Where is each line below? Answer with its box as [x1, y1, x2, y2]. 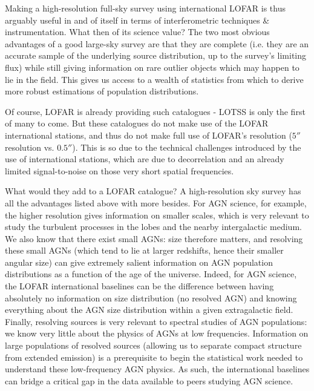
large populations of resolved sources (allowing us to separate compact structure [5, 339, 302, 352]
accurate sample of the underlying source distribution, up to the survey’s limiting [5, 49, 307, 62]
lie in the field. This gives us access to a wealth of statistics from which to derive [5, 73, 304, 85]
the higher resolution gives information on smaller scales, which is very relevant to [5, 208, 309, 221]
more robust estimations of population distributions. [5, 85, 199, 97]
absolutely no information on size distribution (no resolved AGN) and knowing [5, 291, 297, 304]
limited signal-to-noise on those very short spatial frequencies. [5, 164, 234, 177]
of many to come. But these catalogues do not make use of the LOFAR [5, 117, 269, 130]
